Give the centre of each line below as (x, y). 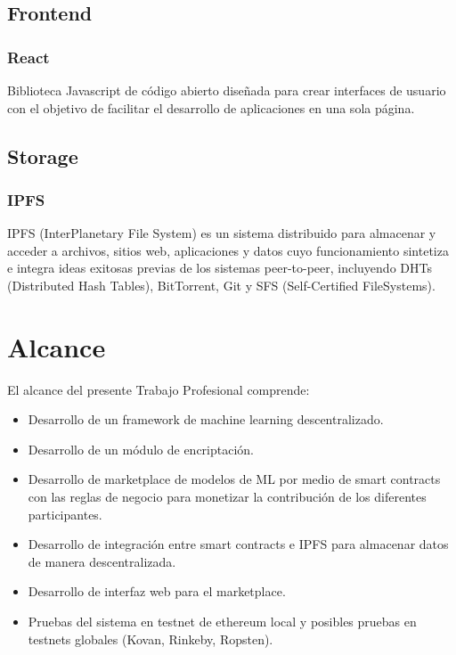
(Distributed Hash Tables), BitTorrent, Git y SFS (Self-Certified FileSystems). (221, 285)
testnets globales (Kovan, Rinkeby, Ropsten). (151, 639)
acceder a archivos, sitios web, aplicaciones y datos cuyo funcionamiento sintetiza (228, 250)
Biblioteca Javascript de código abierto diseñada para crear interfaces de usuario (227, 90)
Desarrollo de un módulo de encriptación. (141, 449)
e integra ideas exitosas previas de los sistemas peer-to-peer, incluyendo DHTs (220, 268)
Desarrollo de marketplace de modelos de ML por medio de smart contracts (234, 479)
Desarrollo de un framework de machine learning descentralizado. (206, 419)
